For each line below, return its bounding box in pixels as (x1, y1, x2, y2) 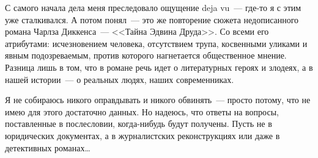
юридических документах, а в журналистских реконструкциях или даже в (5, 129, 280, 142)
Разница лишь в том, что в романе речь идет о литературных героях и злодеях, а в (5, 60, 313, 73)
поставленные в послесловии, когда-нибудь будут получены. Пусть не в (5, 117, 272, 130)
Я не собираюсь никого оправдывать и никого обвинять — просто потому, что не (5, 93, 311, 106)
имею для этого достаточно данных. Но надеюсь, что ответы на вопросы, (5, 105, 279, 118)
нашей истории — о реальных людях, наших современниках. (5, 73, 234, 85)
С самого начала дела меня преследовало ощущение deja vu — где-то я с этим (5, 1, 301, 13)
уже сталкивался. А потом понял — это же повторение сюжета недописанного (5, 13, 299, 26)
